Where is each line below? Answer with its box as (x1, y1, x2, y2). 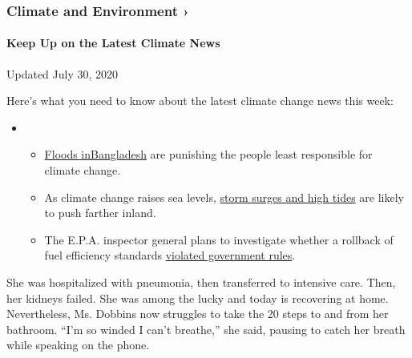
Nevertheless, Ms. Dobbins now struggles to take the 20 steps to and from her (6, 305, 389, 322)
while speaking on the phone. (6, 336, 150, 353)
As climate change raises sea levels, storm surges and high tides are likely (44, 188, 404, 205)
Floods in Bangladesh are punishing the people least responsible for (44, 146, 373, 163)
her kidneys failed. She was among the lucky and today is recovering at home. (6, 289, 389, 306)
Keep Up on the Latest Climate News (6, 34, 220, 51)
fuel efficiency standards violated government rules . (44, 247, 296, 263)
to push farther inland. (44, 204, 156, 221)
